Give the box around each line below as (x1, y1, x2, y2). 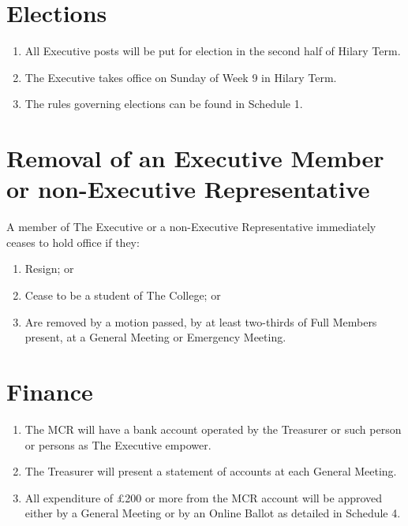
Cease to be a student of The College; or (24, 287, 221, 303)
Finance (6, 375, 93, 407)
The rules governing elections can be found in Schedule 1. (24, 95, 303, 112)
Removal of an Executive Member (6, 142, 384, 174)
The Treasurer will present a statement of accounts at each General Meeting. (24, 463, 397, 479)
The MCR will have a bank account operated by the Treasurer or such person (24, 420, 402, 437)
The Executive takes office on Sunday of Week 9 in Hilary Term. (24, 69, 337, 85)
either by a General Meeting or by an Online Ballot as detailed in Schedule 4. (24, 505, 401, 521)
